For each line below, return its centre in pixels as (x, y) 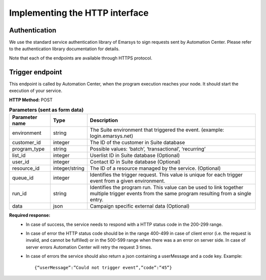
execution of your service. (36, 91)
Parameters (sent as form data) (46, 110)
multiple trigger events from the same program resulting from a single (170, 193)
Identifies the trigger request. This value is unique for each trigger (166, 175)
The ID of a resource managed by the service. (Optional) (155, 168)
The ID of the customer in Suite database (137, 143)
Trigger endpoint (36, 72)
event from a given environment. (128, 181)
